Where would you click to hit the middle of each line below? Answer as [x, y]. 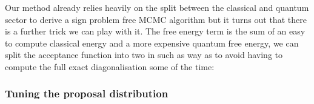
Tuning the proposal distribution [87, 93]
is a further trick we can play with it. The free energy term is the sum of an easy [155, 31]
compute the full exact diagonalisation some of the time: [110, 66]
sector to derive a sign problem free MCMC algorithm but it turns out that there [156, 19]
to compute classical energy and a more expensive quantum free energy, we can [152, 43]
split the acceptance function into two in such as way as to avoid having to [144, 55]
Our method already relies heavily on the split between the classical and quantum [157, 7]
